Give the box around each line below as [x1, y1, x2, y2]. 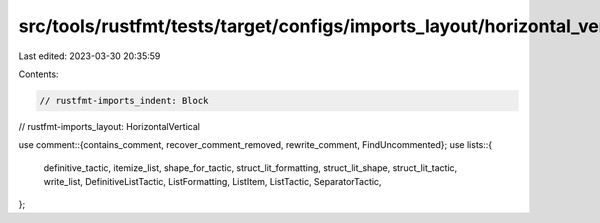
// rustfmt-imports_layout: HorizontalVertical [18, 120, 200, 132]
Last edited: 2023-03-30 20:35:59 [18, 50, 161, 62]
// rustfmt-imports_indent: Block [39, 95, 209, 106]
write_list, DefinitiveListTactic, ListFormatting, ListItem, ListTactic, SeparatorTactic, [43, 176, 382, 188]
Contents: [18, 68, 59, 80]
